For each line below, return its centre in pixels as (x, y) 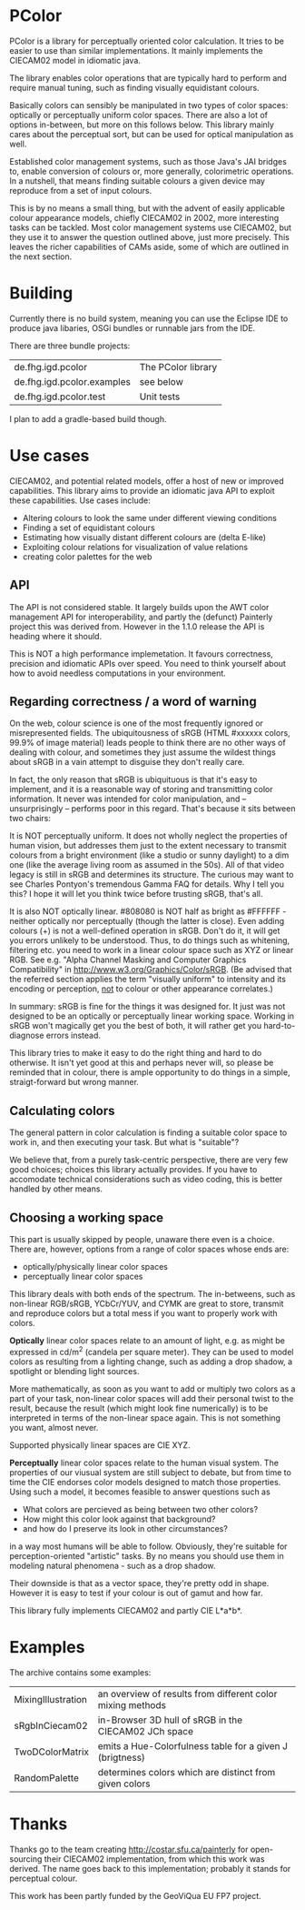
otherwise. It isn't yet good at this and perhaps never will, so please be (142, 1063)
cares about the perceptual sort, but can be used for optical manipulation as (152, 134)
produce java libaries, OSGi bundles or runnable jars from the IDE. (133, 327)
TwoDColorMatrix (51, 1752)
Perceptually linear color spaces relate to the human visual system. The (144, 1463)
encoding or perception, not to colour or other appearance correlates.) (142, 989)
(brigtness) (121, 1757)
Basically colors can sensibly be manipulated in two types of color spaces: (149, 105)
